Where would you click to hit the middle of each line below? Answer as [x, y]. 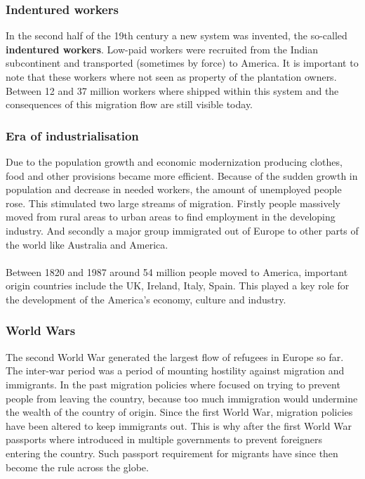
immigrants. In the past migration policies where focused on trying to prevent [173, 384]
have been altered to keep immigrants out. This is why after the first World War [179, 425]
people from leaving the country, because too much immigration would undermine [182, 398]
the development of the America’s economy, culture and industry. [146, 299]
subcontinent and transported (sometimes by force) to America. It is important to [182, 63]
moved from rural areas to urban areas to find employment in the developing [171, 217]
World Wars [41, 330]
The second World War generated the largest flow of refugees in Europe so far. [175, 356]
